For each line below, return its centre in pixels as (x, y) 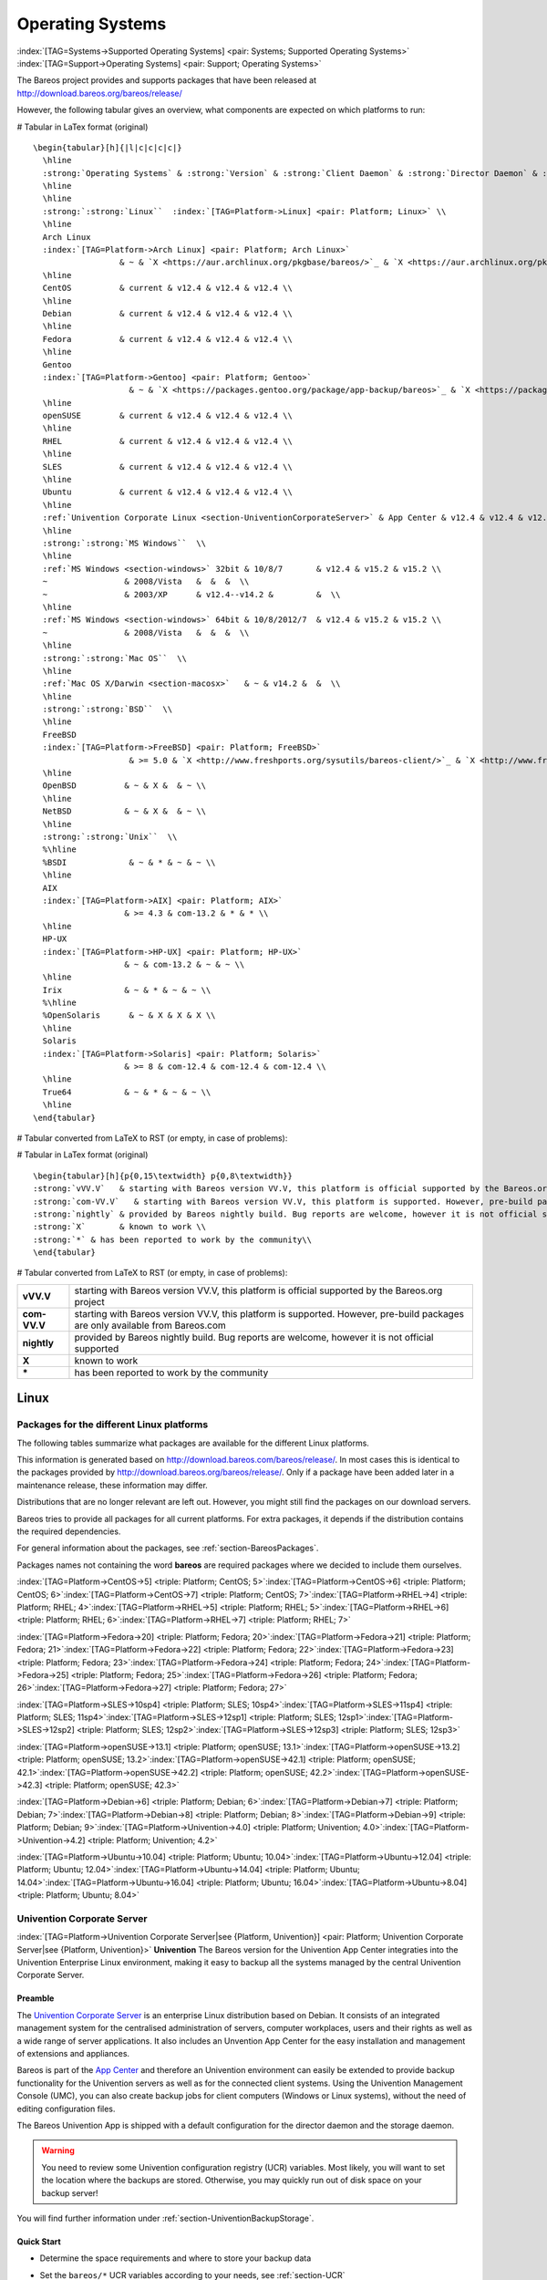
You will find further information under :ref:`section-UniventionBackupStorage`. (165, 2218)
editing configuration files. (66, 2109)
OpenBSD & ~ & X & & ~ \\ (124, 786)
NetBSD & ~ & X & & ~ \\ (124, 811)
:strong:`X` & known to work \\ (120, 1227)
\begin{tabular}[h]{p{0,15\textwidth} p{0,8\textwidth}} (163, 1176)
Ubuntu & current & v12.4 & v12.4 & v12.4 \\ (168, 492)
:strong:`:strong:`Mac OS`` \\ (114, 658)
